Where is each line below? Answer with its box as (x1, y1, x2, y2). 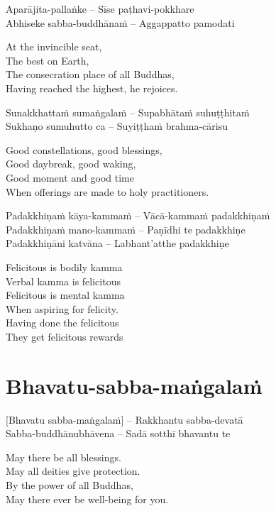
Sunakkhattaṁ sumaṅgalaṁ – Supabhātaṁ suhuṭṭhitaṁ (6, 104, 250, 119)
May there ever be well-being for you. (6, 491, 169, 506)
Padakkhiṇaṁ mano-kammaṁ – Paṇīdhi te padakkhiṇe (6, 221, 245, 236)
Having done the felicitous (6, 315, 119, 330)
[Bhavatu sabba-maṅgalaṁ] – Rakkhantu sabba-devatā (6, 412, 243, 427)
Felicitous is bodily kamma (6, 259, 123, 274)
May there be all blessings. (6, 449, 121, 464)
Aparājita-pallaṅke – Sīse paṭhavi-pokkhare (6, 1, 194, 16)
